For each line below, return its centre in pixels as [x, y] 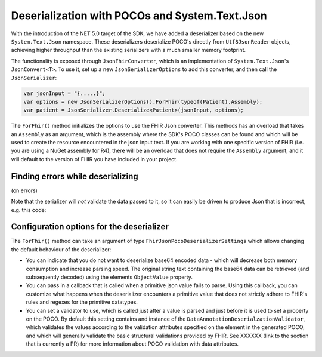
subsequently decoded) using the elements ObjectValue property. [109, 277]
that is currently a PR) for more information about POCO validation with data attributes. [132, 344]
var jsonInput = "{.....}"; [64, 93]
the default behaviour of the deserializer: [61, 249]
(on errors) [24, 190]
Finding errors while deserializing [75, 176]
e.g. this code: [29, 210]
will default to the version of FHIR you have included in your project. [95, 159]
